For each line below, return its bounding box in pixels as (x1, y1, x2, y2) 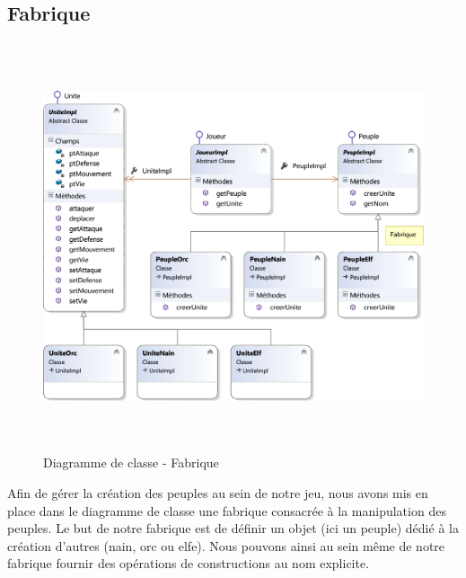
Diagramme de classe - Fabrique (43, 453, 219, 472)
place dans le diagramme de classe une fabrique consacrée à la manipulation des (7, 501, 446, 520)
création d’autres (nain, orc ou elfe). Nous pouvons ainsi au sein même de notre (7, 536, 445, 555)
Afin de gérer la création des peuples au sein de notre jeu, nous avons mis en (7, 483, 428, 502)
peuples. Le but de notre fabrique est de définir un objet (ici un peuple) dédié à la (7, 519, 459, 538)
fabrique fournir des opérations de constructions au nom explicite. (7, 554, 370, 573)
